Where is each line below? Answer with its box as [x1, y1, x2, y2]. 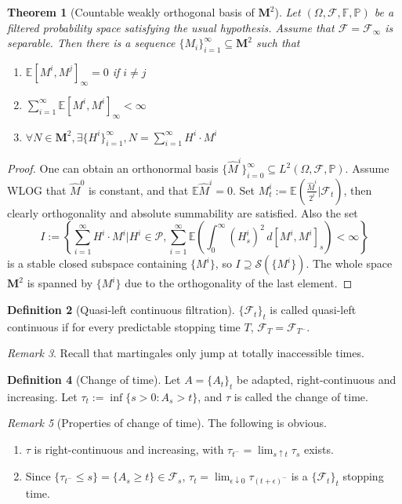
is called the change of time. [234, 388, 368, 404]
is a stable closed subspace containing [7, 255, 187, 272]
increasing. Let [7, 388, 78, 404]
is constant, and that [88, 181, 189, 198]
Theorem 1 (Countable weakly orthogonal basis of [7, 4, 255, 20]
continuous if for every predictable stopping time [7, 318, 241, 334]
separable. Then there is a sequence [7, 35, 176, 51]
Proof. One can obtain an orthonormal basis [7, 160, 219, 177]
